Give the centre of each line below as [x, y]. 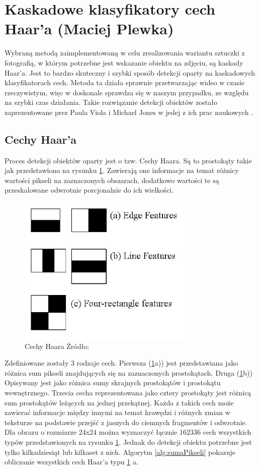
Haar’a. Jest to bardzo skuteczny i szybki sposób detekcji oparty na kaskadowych [130, 72]
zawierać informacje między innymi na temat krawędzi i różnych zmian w [117, 412]
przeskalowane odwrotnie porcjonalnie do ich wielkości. [89, 190]
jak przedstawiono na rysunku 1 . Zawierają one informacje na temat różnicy [122, 170]
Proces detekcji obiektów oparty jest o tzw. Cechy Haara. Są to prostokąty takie [128, 160]
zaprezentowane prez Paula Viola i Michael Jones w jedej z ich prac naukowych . [129, 112]
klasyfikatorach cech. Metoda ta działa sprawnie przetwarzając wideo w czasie [125, 82]
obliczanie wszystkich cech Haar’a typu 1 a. [71, 462]
